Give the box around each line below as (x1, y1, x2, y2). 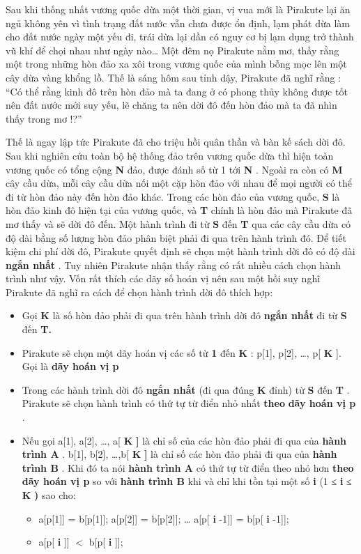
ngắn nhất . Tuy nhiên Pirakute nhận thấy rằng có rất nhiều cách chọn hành (6, 257, 341, 272)
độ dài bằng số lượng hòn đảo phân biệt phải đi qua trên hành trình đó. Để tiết (6, 230, 346, 245)
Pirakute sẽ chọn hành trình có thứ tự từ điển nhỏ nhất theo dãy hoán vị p (22, 396, 356, 410)
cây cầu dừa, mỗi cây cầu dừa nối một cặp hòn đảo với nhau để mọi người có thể (6, 176, 352, 190)
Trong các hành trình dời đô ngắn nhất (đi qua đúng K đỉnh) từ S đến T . (22, 382, 350, 397)
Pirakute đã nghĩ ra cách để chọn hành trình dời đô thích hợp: (6, 284, 273, 299)
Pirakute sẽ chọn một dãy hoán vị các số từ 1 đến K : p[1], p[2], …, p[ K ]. (22, 345, 341, 360)
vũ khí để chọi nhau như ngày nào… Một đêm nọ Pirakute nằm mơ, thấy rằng (6, 43, 339, 57)
